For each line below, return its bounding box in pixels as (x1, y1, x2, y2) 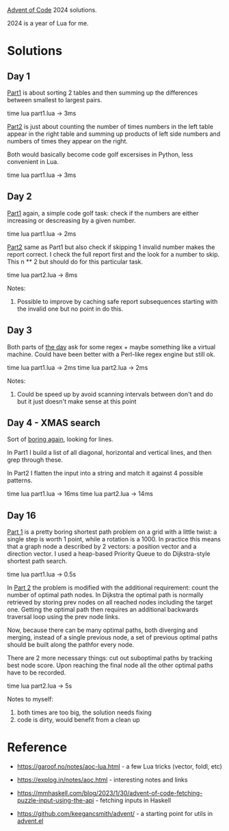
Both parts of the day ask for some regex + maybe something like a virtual (7, 342, 216, 351)
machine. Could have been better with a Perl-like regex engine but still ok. (7, 350, 215, 358)
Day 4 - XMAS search (7, 417, 100, 429)
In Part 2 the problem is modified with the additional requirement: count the (7, 583, 219, 592)
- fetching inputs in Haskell (95, 796, 172, 805)
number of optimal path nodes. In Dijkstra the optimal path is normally (7, 591, 204, 599)
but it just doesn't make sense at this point (16, 397, 137, 406)
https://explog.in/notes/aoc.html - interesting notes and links (16, 775, 188, 784)
